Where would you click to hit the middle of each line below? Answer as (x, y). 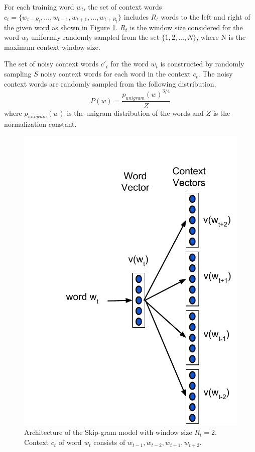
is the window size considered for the (186, 27)
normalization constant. (40, 124)
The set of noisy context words (51, 64)
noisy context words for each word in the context (115, 74)
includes (136, 16)
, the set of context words (123, 7)
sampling (18, 74)
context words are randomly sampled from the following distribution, (110, 83)
